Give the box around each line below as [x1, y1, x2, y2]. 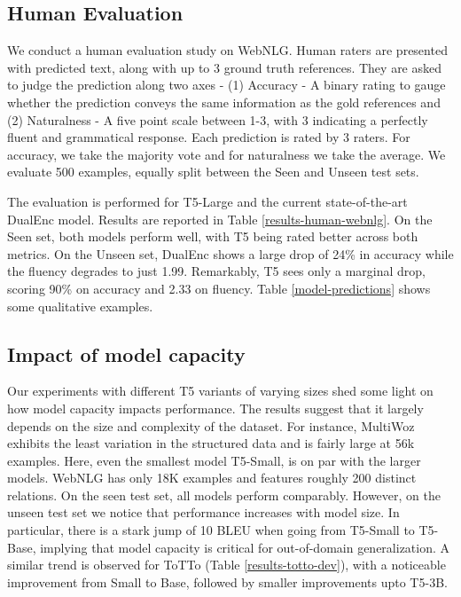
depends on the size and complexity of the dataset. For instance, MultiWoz [7, 416, 415, 435]
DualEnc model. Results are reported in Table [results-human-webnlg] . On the [7, 209, 433, 228]
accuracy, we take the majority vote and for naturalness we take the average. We [7, 145, 446, 163]
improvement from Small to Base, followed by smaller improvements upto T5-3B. [7, 572, 448, 591]
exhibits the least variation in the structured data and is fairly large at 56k [7, 434, 415, 452]
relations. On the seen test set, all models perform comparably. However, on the [7, 485, 441, 504]
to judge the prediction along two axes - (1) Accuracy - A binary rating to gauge [7, 75, 446, 94]
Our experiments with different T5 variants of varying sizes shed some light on [7, 381, 434, 400]
